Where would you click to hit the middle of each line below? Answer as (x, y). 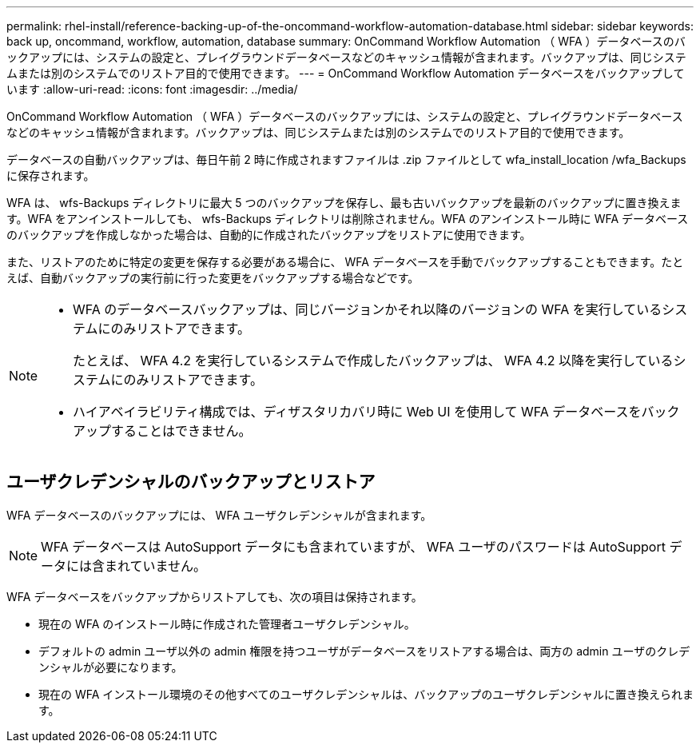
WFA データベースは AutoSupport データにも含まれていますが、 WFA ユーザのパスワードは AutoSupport (353, 546)
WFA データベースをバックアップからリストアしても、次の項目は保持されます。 (215, 596)
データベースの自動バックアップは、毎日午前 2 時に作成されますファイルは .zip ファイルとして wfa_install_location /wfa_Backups (346, 159)
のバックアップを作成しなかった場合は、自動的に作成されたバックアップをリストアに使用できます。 (269, 235)
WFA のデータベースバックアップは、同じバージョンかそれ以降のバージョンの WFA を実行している (368, 309)
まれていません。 (156, 566)
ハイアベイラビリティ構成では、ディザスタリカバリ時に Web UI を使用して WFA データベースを (357, 412)
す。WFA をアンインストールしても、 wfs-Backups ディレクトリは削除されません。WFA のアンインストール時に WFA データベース (348, 219)
